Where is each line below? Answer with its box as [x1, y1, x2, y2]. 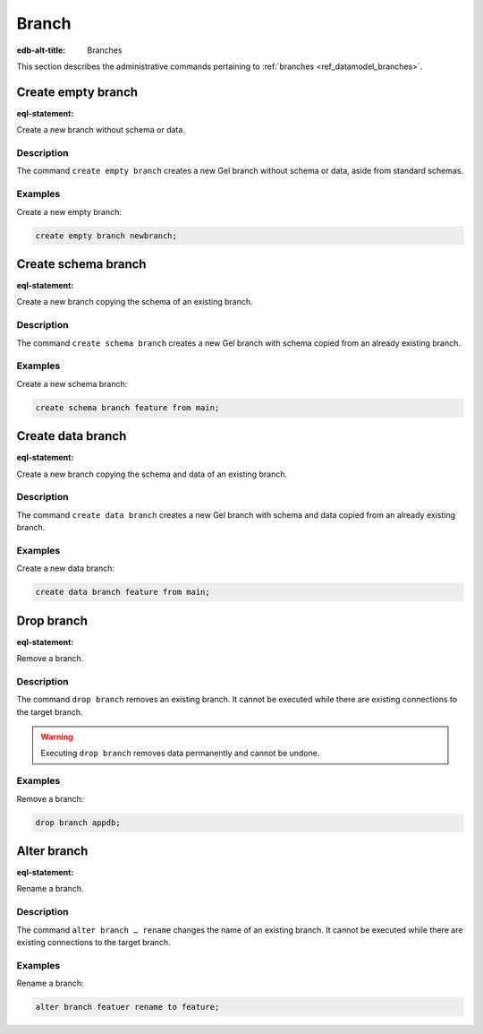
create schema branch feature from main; [35, 402, 220, 412]
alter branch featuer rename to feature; [35, 1002, 220, 1012]
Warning [40, 731, 73, 743]
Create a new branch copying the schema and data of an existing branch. [16, 469, 288, 479]
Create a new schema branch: [16, 378, 128, 389]
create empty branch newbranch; [35, 230, 178, 241]
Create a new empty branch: [16, 206, 123, 217]
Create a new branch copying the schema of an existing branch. [16, 297, 254, 307]
